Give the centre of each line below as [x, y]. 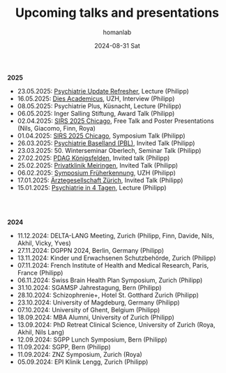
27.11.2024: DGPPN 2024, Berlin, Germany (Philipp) [91, 250]
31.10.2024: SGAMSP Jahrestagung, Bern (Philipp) [89, 287]
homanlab [117, 32]
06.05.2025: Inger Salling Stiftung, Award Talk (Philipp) [96, 113]
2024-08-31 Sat [117, 45]
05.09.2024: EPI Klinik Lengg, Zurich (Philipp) [83, 362]
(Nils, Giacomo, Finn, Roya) [56, 128]
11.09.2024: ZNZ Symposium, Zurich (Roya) [80, 354]
